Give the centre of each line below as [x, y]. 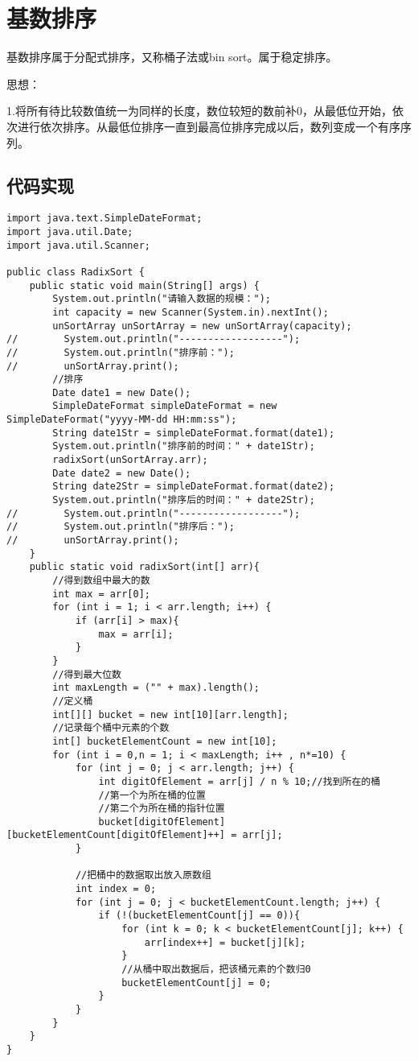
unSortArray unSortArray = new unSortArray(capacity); [202, 326]
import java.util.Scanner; [78, 245]
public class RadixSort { [76, 272]
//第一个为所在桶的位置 [152, 795]
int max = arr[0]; [101, 594]
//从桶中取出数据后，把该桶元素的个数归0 [216, 970]
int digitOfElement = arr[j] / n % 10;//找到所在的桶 [240, 781]
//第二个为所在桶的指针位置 [162, 809]
